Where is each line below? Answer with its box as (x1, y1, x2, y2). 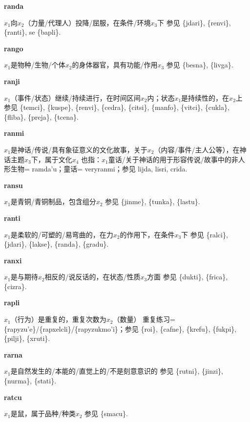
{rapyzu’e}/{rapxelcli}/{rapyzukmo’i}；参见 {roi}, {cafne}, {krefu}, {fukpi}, (4, 323, 237, 334)
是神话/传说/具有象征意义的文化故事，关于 (10, 144, 147, 154)
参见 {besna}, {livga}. (166, 60, 233, 70)
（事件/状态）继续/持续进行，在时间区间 (10, 92, 141, 103)
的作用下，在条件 (120, 229, 175, 239)
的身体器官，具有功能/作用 (72, 60, 158, 70)
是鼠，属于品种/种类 (10, 408, 76, 419)
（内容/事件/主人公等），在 (154, 144, 240, 154)
